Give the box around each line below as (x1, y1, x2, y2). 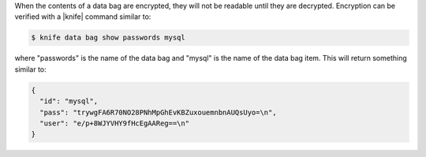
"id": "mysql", (39, 97, 99, 106)
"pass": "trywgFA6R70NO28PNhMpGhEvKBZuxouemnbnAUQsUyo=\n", (39, 107, 277, 117)
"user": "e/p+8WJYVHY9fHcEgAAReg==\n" (39, 118, 189, 128)
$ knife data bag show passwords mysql (31, 33, 185, 43)
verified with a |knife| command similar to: (14, 12, 151, 21)
